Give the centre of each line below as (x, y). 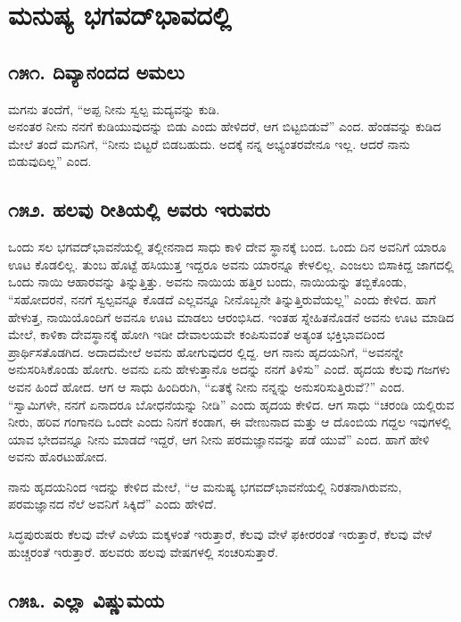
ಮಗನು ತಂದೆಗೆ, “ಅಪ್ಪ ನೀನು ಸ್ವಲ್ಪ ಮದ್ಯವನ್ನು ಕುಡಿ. (114, 108)
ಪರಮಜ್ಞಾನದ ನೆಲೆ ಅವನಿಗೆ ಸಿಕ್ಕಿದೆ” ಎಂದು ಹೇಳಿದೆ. (112, 504)
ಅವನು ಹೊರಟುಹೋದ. (58, 456)
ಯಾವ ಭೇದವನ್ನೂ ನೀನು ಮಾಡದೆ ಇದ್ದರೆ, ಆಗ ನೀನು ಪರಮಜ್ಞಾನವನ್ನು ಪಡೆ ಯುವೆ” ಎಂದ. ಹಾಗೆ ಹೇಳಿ (219, 439)
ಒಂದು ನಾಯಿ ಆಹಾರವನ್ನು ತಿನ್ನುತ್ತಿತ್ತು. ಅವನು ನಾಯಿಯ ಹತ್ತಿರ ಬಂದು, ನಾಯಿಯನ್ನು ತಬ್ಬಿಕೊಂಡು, (207, 282)
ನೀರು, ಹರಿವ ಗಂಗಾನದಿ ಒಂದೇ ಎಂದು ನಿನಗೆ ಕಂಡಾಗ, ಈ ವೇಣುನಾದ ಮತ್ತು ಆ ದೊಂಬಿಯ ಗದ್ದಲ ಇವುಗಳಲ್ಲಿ (230, 422)
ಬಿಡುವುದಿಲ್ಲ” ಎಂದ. (50, 161)
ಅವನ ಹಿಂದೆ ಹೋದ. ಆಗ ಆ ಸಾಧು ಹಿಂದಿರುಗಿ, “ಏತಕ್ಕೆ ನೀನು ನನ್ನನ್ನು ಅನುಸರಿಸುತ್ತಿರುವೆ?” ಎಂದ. (206, 386)
